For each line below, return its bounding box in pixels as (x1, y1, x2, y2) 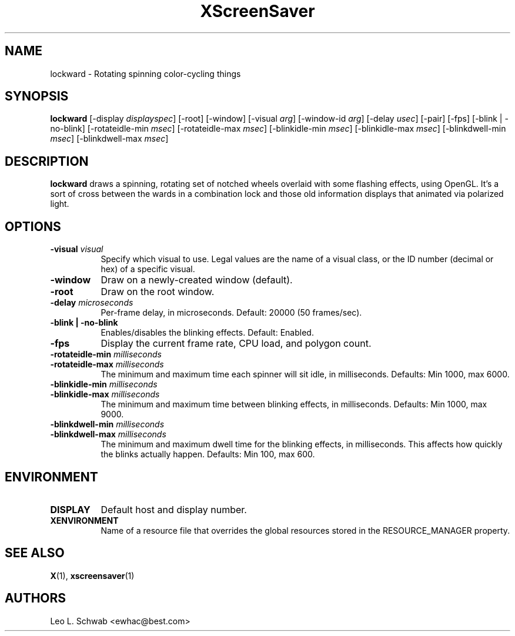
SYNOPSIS (5, 89, 69, 104)
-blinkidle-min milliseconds (50, 379, 158, 390)
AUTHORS (5, 591, 66, 606)
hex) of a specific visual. (101, 264, 195, 275)
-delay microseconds (50, 297, 133, 308)
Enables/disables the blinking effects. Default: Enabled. (101, 327, 314, 338)
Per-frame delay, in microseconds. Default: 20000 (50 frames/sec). (101, 307, 362, 318)
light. (50, 199, 69, 209)
